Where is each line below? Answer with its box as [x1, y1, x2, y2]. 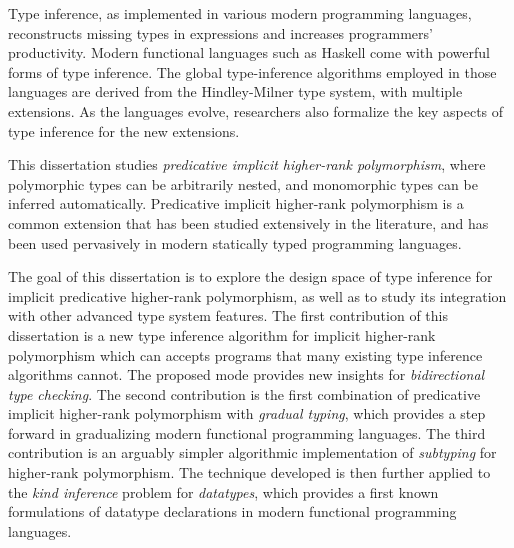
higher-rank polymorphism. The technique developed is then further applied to [8, 462, 491, 483]
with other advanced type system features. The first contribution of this [8, 305, 448, 326]
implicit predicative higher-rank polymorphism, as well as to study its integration [8, 285, 507, 306]
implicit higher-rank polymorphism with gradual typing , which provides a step [8, 403, 486, 424]
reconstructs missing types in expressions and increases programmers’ [8, 22, 433, 43]
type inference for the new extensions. [8, 120, 240, 141]
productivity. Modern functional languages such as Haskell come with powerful [8, 42, 490, 63]
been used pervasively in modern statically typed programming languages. [8, 232, 462, 253]
